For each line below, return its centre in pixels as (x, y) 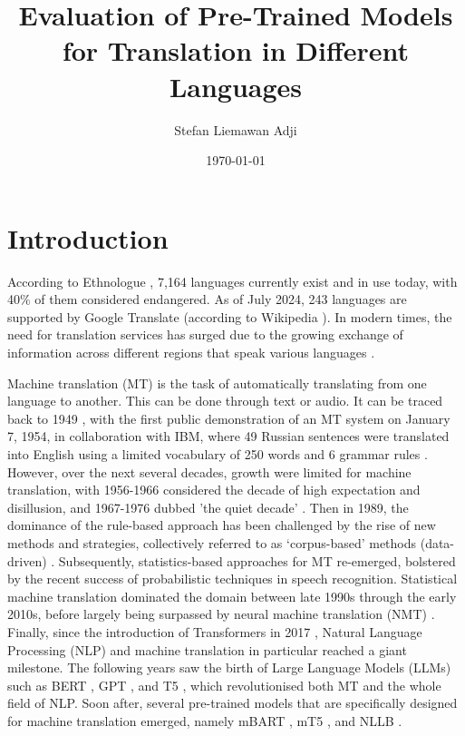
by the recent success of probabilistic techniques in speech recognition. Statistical (232, 579)
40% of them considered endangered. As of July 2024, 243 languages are (207, 299)
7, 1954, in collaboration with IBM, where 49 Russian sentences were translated (228, 436)
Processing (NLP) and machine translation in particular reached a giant (207, 649)
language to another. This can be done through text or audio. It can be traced (225, 401)
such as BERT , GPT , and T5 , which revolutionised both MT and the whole (224, 685)
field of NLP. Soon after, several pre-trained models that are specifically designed (232, 703)
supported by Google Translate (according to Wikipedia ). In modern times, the (230, 316)
